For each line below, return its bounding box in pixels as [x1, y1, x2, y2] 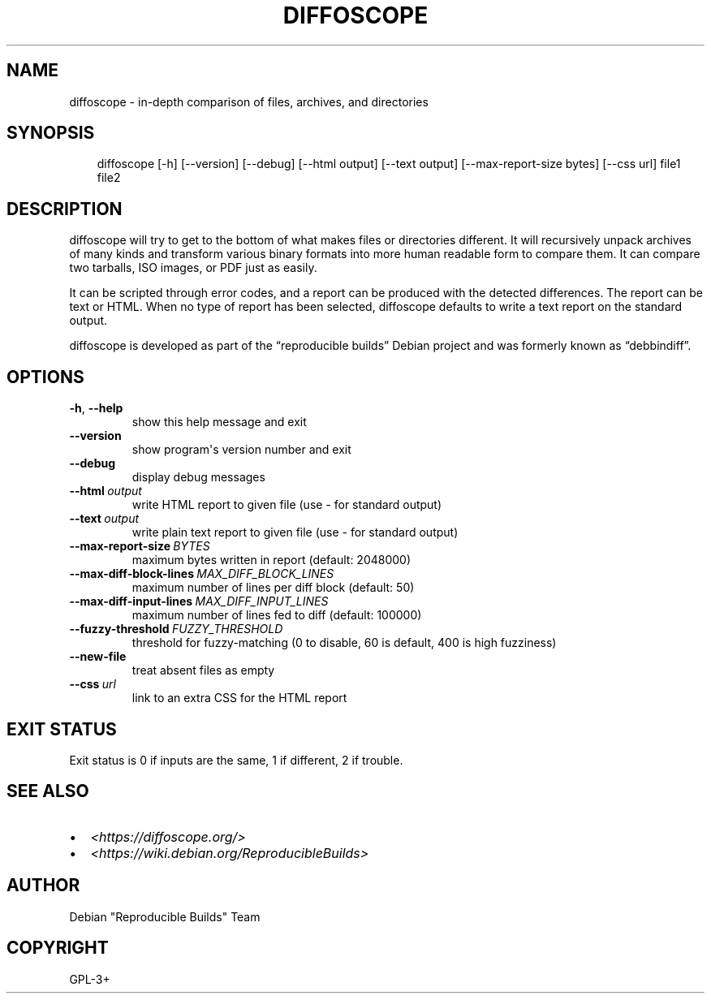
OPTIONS [6, 366, 84, 387]
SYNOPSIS [6, 123, 95, 144]
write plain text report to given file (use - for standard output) [131, 525, 459, 540]
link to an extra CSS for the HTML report [131, 691, 347, 705]
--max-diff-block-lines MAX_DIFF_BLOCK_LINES [69, 567, 334, 581]
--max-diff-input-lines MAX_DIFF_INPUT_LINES [69, 594, 329, 609]
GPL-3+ [69, 972, 110, 986]
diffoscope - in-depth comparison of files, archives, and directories [69, 94, 429, 109]
